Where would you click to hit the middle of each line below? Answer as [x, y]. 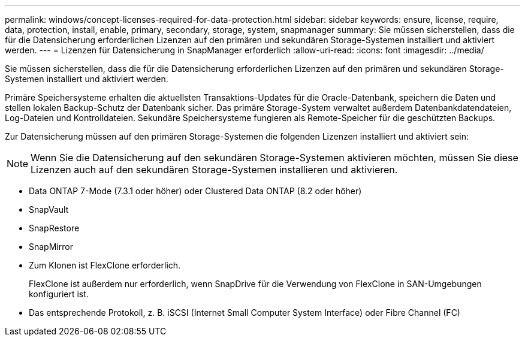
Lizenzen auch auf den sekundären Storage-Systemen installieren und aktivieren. [214, 170]
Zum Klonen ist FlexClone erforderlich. [105, 265]
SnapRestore [54, 228]
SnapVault [49, 209]
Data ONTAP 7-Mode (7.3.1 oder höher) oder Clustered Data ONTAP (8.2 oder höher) [195, 191]
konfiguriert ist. [59, 294]
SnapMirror [51, 247]
